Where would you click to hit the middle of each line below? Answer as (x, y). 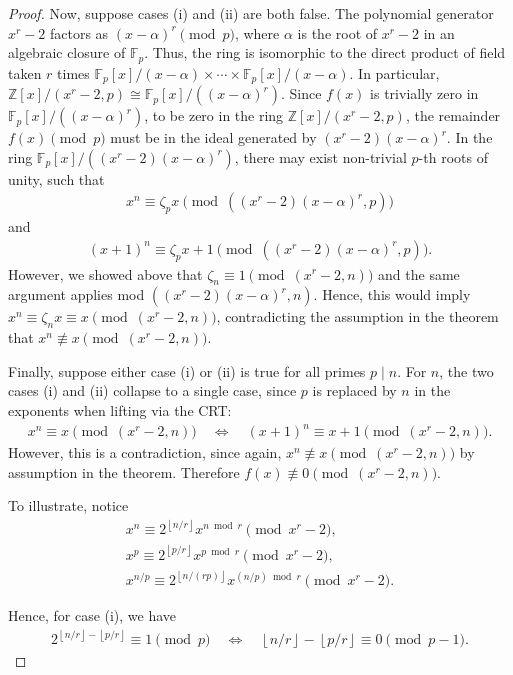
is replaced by (354, 390)
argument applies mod (76, 294)
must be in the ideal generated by (213, 137)
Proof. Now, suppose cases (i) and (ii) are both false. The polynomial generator (251, 13)
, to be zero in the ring (214, 115)
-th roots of (453, 156)
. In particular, (394, 72)
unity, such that (56, 178)
